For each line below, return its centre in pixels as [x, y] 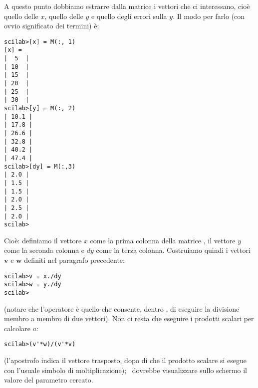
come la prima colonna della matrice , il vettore [163, 240]
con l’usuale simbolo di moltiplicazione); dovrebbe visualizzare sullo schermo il [126, 370]
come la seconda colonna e [44, 250]
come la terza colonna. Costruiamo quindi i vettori [173, 250]
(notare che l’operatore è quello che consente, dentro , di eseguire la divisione [122, 308]
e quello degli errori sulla [129, 16]
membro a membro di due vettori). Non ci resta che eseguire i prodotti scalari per [129, 318]
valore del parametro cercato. [49, 380]
